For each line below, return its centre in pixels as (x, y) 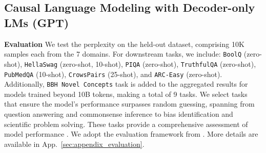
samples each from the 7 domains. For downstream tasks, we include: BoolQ (123, 54)
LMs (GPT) (37, 22)
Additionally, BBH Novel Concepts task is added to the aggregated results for (126, 84)
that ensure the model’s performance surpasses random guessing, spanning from (129, 104)
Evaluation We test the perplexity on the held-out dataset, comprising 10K (124, 44)
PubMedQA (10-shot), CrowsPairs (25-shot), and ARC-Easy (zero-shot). (113, 74)
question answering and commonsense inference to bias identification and (119, 114)
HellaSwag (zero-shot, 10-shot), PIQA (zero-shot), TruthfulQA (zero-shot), (140, 63)
